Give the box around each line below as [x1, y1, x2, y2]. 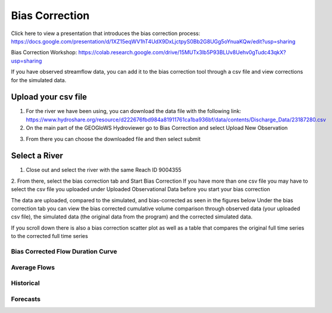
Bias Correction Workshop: [11, 49, 77, 56]
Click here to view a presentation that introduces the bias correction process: [11, 30, 201, 37]
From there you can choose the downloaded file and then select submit [26, 135, 201, 142]
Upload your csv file [11, 92, 87, 102]
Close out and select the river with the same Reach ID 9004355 [26, 167, 181, 174]
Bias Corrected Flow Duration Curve [11, 247, 117, 255]
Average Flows [11, 263, 55, 271]
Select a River [11, 151, 64, 161]
